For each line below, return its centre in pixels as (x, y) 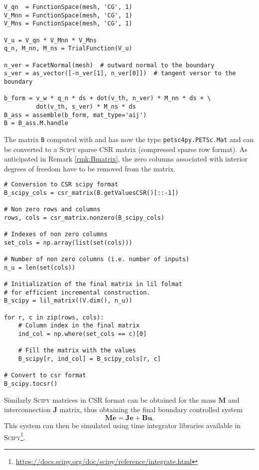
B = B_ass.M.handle (36, 123)
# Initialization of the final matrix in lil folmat (93, 284)
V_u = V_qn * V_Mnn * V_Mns (51, 40)
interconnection (27, 409)
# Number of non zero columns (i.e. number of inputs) (97, 259)
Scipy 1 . (15, 436)
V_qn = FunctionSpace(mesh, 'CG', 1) (68, 7)
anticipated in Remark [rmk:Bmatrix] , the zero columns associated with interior (126, 159)
